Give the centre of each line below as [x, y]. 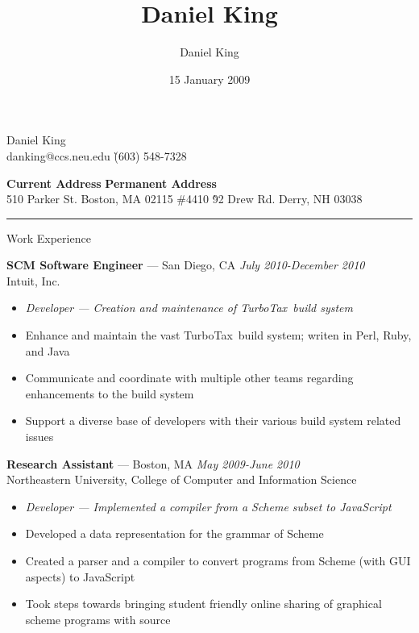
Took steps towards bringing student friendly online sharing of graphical [203, 604]
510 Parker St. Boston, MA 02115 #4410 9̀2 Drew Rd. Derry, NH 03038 [185, 199]
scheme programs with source [98, 619]
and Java [48, 350]
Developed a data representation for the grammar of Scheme [174, 533]
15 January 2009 [209, 79]
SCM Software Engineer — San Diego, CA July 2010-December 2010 [186, 265]
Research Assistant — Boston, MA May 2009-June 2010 [153, 463]
